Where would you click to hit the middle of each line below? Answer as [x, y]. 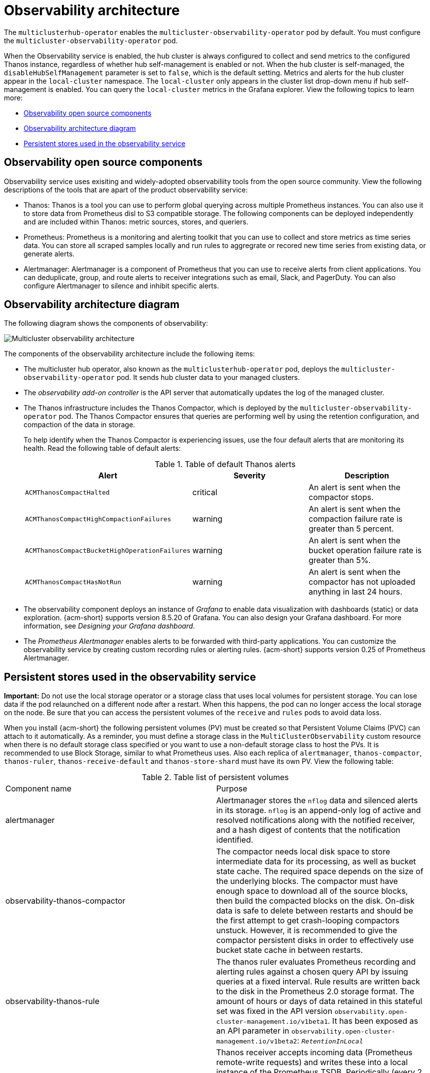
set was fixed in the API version [274, 1011]
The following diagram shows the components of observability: [106, 323]
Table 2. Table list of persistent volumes [215, 777]
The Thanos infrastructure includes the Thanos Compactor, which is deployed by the [161, 408]
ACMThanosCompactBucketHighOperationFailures [108, 550]
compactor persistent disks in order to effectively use [315, 940]
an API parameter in [253, 1031]
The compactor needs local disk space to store [303, 852]
